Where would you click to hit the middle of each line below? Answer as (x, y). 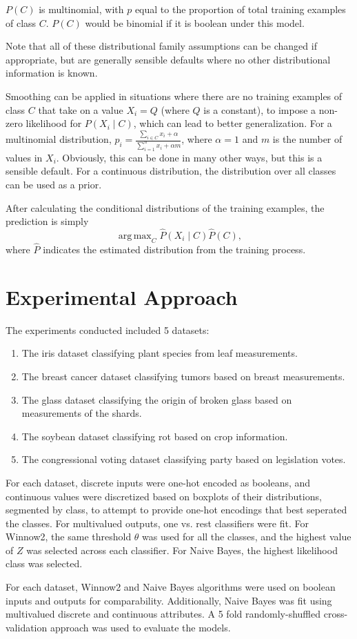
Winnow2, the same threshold (69, 537)
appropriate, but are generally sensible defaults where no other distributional (168, 59)
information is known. (52, 73)
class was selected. (44, 563)
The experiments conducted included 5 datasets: (108, 330)
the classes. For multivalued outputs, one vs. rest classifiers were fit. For (157, 523)
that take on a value (81, 109)
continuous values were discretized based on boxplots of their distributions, (164, 496)
